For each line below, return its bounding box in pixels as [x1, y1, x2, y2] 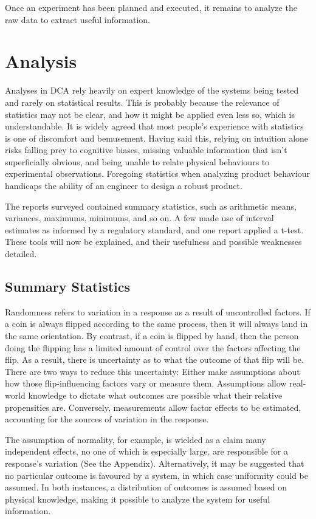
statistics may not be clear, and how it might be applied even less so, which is [5, 108, 295, 120]
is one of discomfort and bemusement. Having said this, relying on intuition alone [5, 131, 309, 144]
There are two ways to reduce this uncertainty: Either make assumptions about [5, 365, 300, 377]
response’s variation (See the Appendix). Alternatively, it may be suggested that [5, 456, 304, 469]
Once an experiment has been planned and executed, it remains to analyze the [5, 1, 297, 13]
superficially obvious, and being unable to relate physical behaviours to [5, 155, 270, 168]
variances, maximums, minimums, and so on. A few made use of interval [5, 211, 274, 224]
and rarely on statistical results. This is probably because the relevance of [5, 95, 280, 108]
